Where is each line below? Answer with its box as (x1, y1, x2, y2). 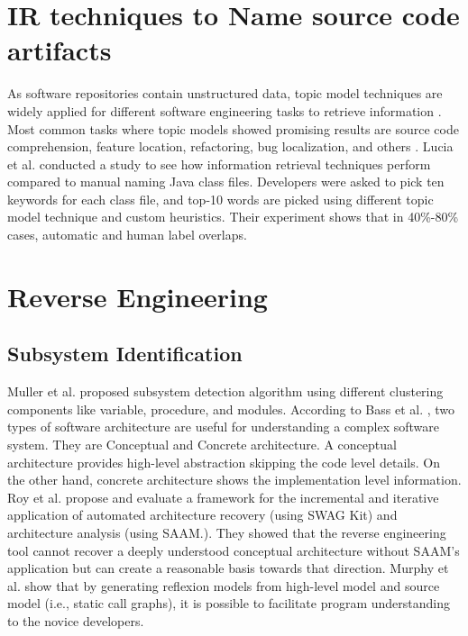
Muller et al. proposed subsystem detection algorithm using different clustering (7, 382, 444, 401)
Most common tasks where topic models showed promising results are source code (7, 119, 459, 138)
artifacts (7, 32, 112, 68)
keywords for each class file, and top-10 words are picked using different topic (7, 189, 434, 208)
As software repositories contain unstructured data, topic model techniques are (7, 84, 443, 103)
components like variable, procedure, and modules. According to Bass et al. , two (7, 399, 455, 418)
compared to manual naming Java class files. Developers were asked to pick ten (7, 172, 445, 191)
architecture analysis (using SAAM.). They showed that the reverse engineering (7, 522, 446, 541)
